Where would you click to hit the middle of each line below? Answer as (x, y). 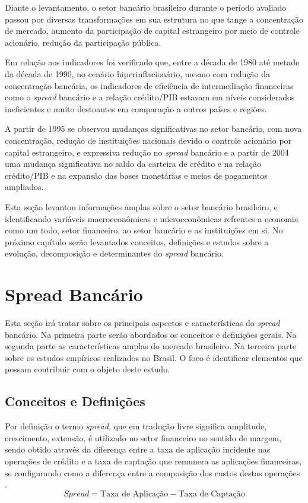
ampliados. (24, 187)
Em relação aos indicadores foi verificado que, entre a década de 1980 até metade (152, 62)
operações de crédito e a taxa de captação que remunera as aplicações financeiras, (153, 461)
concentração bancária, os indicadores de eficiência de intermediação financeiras (149, 85)
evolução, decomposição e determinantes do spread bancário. (114, 253)
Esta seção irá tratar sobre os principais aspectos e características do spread (142, 322)
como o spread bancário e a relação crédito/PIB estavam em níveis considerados (150, 97)
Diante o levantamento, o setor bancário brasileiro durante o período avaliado (146, 7)
